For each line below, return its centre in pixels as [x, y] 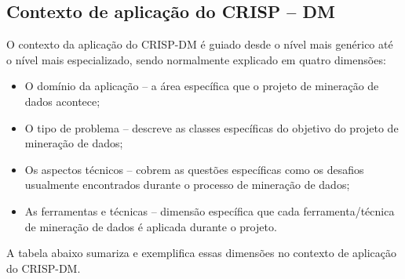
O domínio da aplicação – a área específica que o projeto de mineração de [202, 86]
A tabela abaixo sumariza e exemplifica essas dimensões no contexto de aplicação [202, 253]
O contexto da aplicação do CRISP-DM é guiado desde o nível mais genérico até [200, 44]
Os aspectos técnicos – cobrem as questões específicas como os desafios [194, 169]
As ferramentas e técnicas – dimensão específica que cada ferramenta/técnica [210, 210]
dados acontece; [62, 101]
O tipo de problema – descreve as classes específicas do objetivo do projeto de [212, 127]
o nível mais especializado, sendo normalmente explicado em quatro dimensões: [196, 59]
